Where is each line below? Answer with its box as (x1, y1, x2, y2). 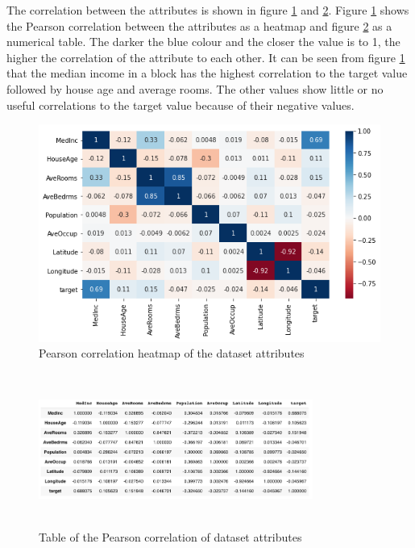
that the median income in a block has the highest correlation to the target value (6, 65, 408, 82)
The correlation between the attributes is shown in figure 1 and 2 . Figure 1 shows (6, 2, 409, 18)
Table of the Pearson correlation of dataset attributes (39, 528, 302, 545)
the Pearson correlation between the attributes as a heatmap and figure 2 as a (6, 17, 392, 34)
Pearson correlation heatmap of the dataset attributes (39, 345, 305, 362)
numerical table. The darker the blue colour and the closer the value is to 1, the (6, 33, 400, 50)
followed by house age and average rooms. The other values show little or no (6, 80, 384, 97)
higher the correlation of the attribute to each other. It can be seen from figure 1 (6, 48, 405, 65)
